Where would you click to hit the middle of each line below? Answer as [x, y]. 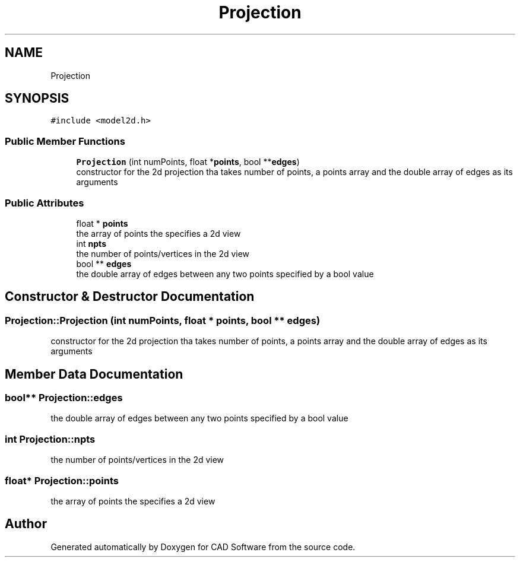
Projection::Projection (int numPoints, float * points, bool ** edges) [163, 320]
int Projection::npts [50, 439]
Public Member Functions [65, 141]
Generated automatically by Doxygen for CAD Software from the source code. [203, 547]
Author [26, 524]
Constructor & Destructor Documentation [130, 297]
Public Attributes [45, 203]
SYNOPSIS [37, 99]
